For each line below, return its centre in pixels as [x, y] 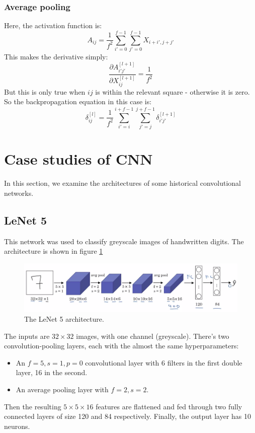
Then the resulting [33, 406]
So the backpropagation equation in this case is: [78, 101]
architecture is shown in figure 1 [54, 251]
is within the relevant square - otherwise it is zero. [173, 91]
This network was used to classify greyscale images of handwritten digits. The [124, 241]
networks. [19, 193]
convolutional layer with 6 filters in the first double [164, 362]
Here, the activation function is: [53, 25]
